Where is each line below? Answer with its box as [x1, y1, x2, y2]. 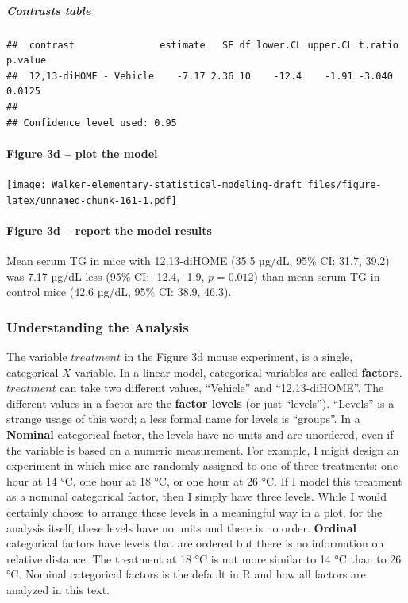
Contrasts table [6, 2, 91, 18]
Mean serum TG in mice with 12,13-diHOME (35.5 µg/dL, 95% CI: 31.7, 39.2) [6, 252, 390, 269]
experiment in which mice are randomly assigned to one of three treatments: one [6, 457, 398, 474]
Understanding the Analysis [6, 317, 189, 336]
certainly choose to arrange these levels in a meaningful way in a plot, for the [6, 503, 383, 520]
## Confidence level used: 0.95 [6, 117, 177, 129]
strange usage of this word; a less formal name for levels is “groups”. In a [6, 410, 360, 427]
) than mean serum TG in [253, 267, 380, 284]
